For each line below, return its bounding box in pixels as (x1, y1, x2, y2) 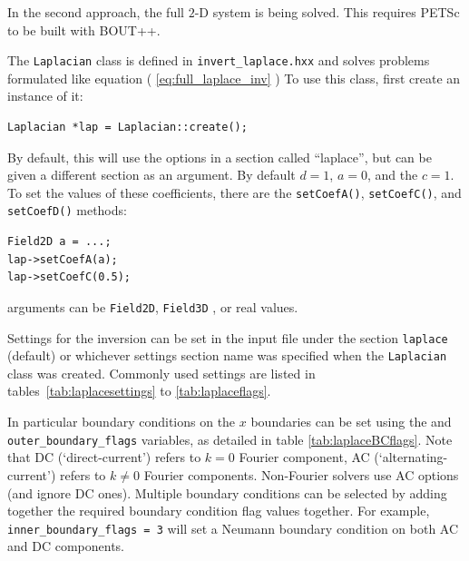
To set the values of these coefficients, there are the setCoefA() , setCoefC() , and (7, 182, 462, 202)
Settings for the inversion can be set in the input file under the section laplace (7, 328, 448, 347)
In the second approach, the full (7, 3, 184, 21)
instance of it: (7, 86, 83, 105)
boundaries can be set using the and (250, 412, 452, 431)
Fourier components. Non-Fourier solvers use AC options (143, 465, 459, 484)
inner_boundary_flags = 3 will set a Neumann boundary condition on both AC (7, 518, 459, 537)
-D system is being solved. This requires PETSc (194, 3, 460, 21)
